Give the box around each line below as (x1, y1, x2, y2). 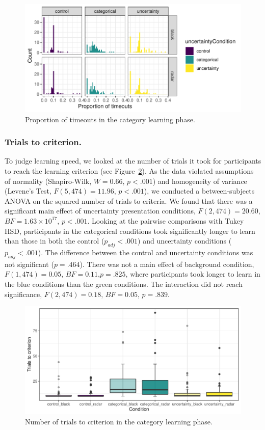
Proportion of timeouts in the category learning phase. (25, 114, 195, 124)
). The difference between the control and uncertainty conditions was (38, 247, 253, 257)
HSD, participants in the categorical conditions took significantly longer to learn (5, 225, 255, 236)
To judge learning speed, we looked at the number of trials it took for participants (5, 155, 261, 166)
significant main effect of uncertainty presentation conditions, (5, 205, 196, 216)
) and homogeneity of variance (152, 175, 247, 186)
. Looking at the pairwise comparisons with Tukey (87, 215, 244, 226)
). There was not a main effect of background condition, (79, 258, 254, 269)
